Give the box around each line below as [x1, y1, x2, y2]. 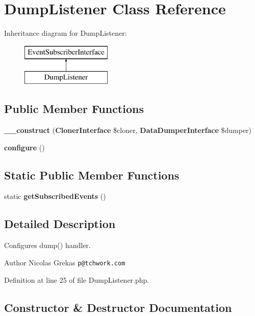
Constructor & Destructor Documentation [4, 299, 232, 315]
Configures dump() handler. [4, 240, 91, 251]
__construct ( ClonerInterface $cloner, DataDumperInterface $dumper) [4, 125, 252, 136]
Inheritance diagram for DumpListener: [4, 28, 127, 38]
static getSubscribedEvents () [4, 191, 106, 201]
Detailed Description [4, 216, 116, 232]
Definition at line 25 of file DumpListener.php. [4, 274, 149, 285]
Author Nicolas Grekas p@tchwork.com [4, 257, 125, 267]
